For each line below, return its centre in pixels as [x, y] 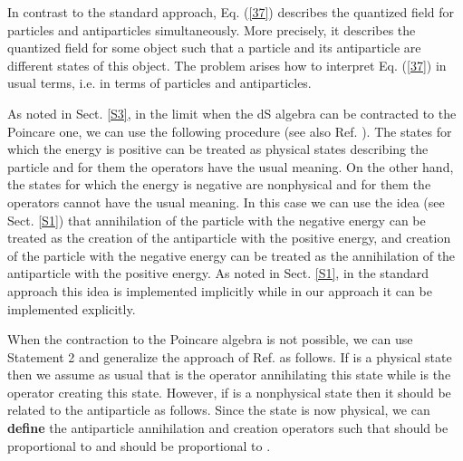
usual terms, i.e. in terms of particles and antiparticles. [159, 83]
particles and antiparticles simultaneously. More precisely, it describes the [212, 29]
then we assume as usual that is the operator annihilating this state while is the [229, 375]
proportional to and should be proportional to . [139, 445]
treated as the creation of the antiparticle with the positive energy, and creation [229, 238]
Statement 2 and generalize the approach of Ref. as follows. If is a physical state [230, 356]
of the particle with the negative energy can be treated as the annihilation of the [231, 255]
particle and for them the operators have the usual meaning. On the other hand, [231, 166]
